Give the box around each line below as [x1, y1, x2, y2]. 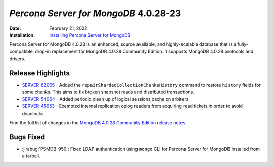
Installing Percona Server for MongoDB [49, 32, 131, 38]
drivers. [9, 55, 25, 62]
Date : [9, 25, 21, 31]
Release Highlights [9, 69, 70, 77]
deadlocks [22, 110, 44, 116]
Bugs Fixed [9, 133, 45, 141]
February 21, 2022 [49, 25, 87, 31]
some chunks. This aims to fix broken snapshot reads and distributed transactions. [22, 89, 194, 95]
